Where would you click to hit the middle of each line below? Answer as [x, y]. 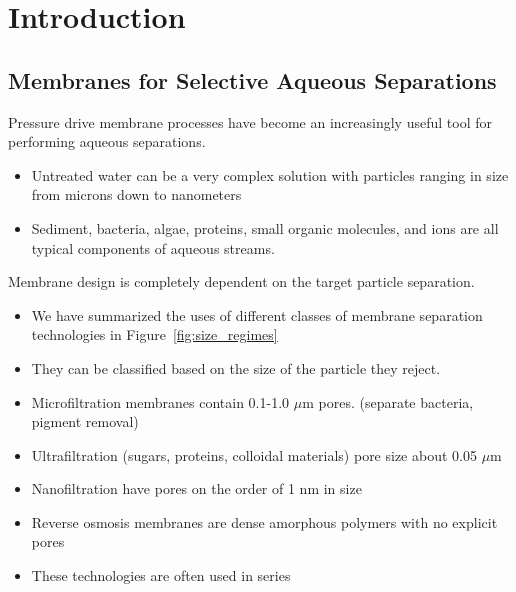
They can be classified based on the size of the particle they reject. [236, 367]
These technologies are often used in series [161, 575]
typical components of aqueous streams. [153, 247]
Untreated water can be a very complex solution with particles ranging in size [270, 174]
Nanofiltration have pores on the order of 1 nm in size [196, 488]
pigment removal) [85, 421]
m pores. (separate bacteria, [388, 401]
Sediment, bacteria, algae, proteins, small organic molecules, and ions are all [265, 227]
